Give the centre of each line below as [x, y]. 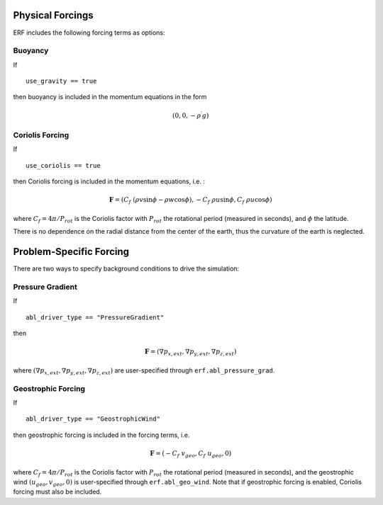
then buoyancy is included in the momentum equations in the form [110, 97]
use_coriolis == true [63, 165]
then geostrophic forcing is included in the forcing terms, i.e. [101, 435]
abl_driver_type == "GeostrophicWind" [93, 419]
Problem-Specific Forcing [71, 252]
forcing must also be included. [57, 492]
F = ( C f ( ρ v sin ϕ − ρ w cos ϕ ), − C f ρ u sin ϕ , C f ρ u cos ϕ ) [190, 200]
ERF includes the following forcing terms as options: [89, 33]
